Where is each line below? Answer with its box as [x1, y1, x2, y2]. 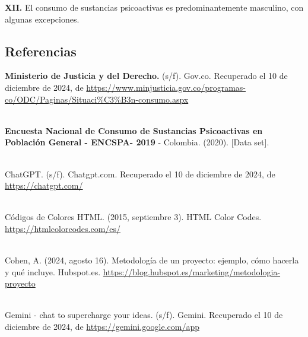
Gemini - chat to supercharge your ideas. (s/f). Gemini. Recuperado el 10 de [5, 309, 283, 321]
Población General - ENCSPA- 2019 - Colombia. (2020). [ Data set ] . [5, 136, 269, 148]
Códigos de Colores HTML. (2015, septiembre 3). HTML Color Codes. [5, 211, 262, 223]
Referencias [5, 42, 77, 60]
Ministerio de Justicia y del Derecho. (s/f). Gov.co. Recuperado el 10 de [5, 69, 288, 82]
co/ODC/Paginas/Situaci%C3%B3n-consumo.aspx [5, 93, 189, 105]
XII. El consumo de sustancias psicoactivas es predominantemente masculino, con [5, 1, 304, 13]
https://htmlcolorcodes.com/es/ [5, 222, 121, 234]
